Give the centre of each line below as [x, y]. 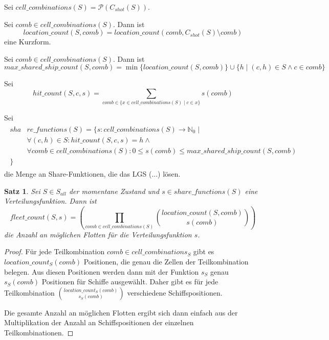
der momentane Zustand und [114, 191]
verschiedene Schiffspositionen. [175, 292]
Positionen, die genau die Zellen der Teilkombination [166, 261]
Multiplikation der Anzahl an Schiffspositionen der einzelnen [99, 322]
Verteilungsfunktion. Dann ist [50, 201]
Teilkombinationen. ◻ [39, 332]
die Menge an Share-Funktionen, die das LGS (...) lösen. [92, 174]
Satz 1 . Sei [22, 191]
